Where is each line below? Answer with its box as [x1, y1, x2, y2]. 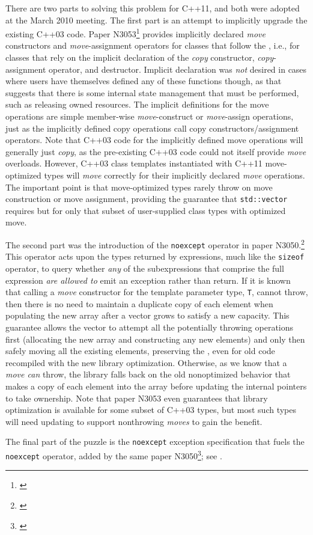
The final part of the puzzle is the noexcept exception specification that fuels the [5, 435, 305, 448]
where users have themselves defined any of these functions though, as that [5, 75, 282, 87]
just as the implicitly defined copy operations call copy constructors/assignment [5, 121, 299, 134]
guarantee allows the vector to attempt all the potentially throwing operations [5, 321, 294, 333]
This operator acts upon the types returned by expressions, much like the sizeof [5, 250, 305, 263]
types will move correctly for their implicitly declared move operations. [44, 168, 305, 181]
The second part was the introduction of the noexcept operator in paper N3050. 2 [5, 237, 305, 251]
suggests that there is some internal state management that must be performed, [5, 86, 299, 99]
